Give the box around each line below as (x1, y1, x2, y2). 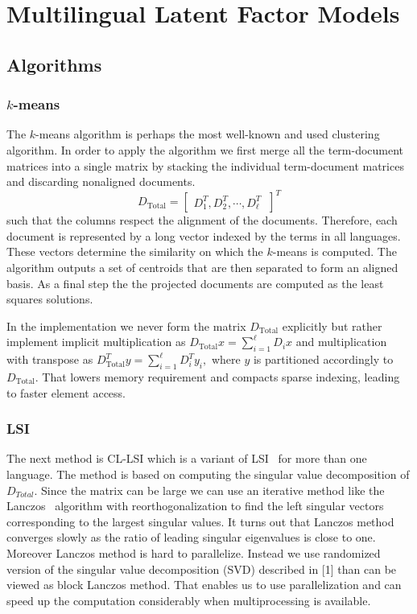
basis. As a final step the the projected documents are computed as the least (6, 274, 384, 291)
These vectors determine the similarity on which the (6, 243, 263, 260)
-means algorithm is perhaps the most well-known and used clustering (35, 126, 380, 142)
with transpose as (6, 351, 93, 368)
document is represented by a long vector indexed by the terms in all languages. (6, 227, 401, 244)
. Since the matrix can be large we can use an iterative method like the (34, 481, 385, 498)
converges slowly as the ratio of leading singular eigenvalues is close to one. (6, 529, 376, 546)
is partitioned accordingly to (253, 351, 394, 368)
